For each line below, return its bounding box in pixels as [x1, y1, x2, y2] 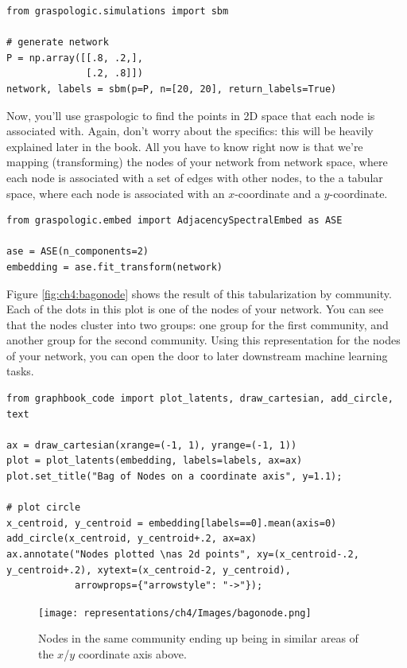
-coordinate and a [235, 184, 320, 201]
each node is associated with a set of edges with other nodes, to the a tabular [6, 169, 383, 185]
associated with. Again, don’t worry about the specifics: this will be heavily [6, 122, 374, 139]
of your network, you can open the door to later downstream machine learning [6, 347, 388, 363]
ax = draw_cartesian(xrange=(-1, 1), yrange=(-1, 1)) [6, 439, 297, 451]
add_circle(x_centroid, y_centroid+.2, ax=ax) [6, 533, 257, 545]
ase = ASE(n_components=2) [6, 246, 149, 258]
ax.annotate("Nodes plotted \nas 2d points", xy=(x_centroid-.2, [6, 549, 359, 560]
